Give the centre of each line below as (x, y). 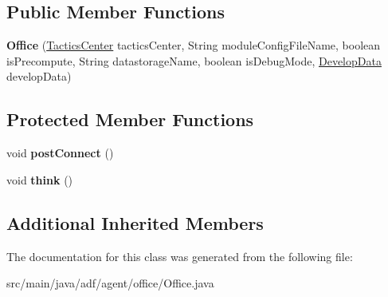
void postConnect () (60, 153)
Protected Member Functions (130, 119)
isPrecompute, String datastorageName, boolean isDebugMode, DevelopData (194, 60)
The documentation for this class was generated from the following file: (180, 256)
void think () (40, 179)
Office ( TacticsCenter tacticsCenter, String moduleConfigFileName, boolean (194, 45)
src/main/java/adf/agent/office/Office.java (110, 283)
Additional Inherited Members (135, 222)
